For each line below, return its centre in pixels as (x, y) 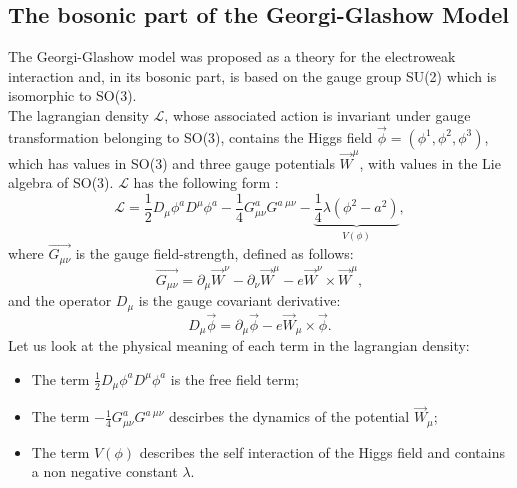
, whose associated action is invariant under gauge (317, 114)
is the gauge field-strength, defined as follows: (214, 253)
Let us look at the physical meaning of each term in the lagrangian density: (239, 345)
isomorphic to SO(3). (72, 95)
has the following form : (206, 182)
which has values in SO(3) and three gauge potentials (171, 162)
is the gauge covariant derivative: (239, 300)
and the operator (60, 300)
